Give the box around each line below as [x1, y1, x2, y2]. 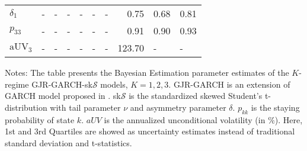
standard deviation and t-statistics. [5, 136, 132, 149]
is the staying [251, 101, 300, 113]
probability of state [5, 113, 75, 126]
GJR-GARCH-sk [31, 78, 92, 90]
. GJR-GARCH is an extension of [168, 78, 290, 90]
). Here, [274, 113, 303, 126]
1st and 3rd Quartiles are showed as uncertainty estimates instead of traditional [5, 125, 295, 137]
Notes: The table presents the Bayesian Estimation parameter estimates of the [5, 66, 289, 78]
